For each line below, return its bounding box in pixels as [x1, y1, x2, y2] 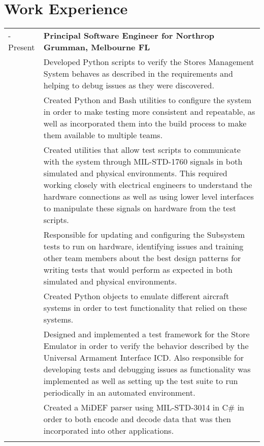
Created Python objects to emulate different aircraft [43, 290, 229, 302]
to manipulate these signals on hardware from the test [43, 202, 236, 214]
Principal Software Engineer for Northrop [43, 29, 215, 42]
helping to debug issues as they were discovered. [43, 79, 214, 91]
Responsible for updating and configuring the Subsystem [43, 229, 245, 241]
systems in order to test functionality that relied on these [43, 302, 247, 314]
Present [8, 41, 35, 53]
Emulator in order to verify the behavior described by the [43, 340, 249, 352]
